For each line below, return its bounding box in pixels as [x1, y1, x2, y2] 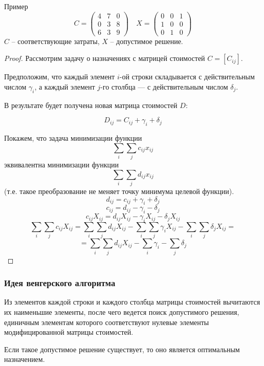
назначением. [4, 354, 45, 364]
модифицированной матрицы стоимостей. [4, 327, 134, 337]
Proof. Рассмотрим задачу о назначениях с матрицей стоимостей [4, 53, 205, 63]
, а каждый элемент [34, 81, 95, 92]
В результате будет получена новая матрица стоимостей [4, 99, 178, 110]
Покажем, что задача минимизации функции [4, 133, 142, 143]
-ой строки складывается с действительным [119, 71, 255, 82]
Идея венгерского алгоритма [4, 276, 116, 289]
